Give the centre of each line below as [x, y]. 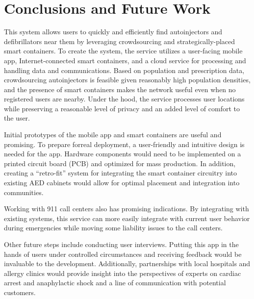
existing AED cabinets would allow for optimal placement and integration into [122, 183]
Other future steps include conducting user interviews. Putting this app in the [121, 244]
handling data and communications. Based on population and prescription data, [124, 70]
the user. [17, 118]
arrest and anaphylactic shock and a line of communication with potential [115, 283]
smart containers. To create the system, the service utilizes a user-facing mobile [123, 51]
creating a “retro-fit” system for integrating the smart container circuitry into [121, 173]
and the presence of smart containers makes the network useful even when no [120, 89]
